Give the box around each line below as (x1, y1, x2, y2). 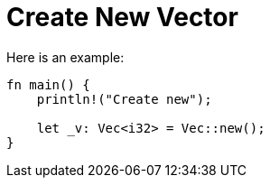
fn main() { (6, 77, 90, 92)
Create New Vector (6, 2, 238, 32)
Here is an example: (6, 49, 125, 65)
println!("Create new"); (36, 91, 212, 106)
